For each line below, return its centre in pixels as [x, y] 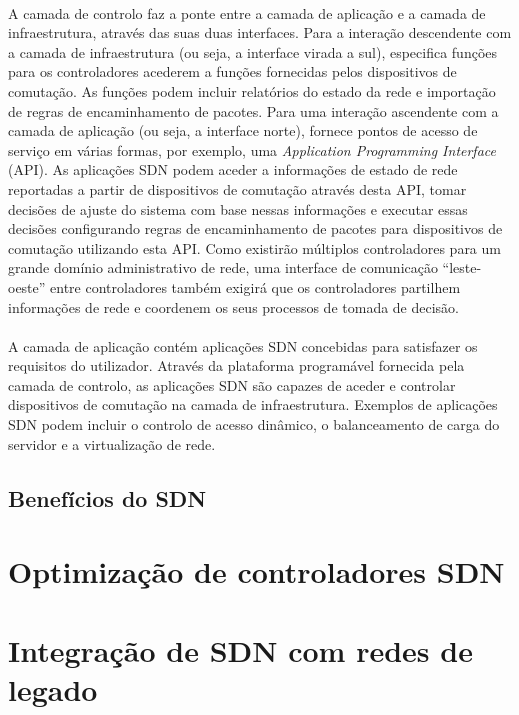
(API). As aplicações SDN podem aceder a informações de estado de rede [233, 169]
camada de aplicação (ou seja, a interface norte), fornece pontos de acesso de [243, 130]
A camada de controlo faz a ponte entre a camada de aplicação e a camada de [247, 12]
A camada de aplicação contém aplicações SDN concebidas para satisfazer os [243, 345]
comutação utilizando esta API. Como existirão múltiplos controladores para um [254, 247]
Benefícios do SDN [107, 497]
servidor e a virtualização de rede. [112, 443]
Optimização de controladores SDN [256, 571]
